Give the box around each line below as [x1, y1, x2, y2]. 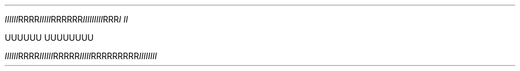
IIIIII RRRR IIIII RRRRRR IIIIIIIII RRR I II [5, 14, 128, 24]
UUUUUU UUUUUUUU [5, 33, 94, 43]
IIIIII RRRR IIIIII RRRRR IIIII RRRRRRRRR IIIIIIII [5, 51, 157, 61]
